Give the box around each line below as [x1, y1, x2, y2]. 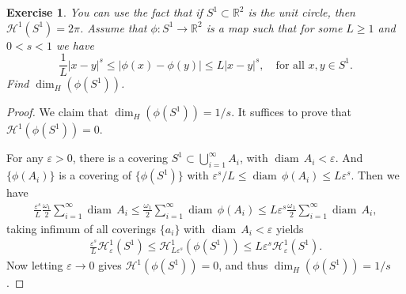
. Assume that [80, 19, 147, 36]
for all [275, 59, 305, 71]
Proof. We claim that [6, 104, 108, 120]
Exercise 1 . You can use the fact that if [6, 4, 203, 20]
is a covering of [59, 167, 132, 183]
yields [275, 220, 304, 236]
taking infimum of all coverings [6, 220, 157, 236]
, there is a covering [72, 149, 169, 166]
